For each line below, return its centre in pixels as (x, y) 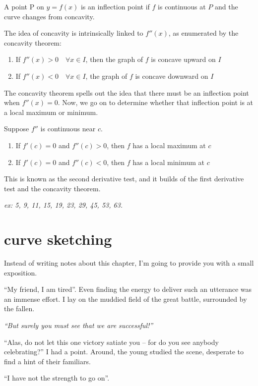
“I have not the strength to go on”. (57, 378)
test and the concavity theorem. (52, 188)
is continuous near (68, 129)
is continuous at (182, 6)
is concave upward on (183, 59)
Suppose (17, 129)
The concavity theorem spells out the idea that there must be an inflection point (127, 92)
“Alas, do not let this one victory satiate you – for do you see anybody (111, 342)
